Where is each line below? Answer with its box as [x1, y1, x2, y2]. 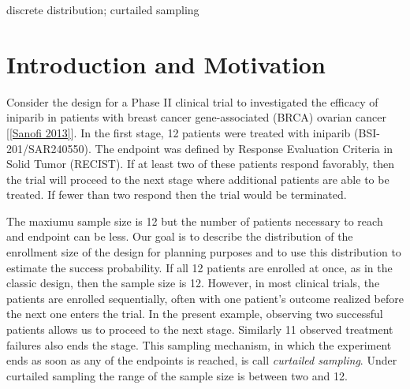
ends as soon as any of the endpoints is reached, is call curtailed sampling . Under [6, 352, 397, 368]
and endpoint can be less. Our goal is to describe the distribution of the [6, 228, 353, 245]
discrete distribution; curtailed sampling [6, 2, 199, 17]
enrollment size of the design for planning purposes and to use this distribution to [6, 244, 401, 260]
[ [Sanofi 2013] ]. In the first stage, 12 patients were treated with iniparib [6, 124, 351, 140]
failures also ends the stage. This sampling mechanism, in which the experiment [6, 336, 392, 353]
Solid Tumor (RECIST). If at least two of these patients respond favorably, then [6, 155, 395, 172]
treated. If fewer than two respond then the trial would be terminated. [6, 186, 347, 203]
